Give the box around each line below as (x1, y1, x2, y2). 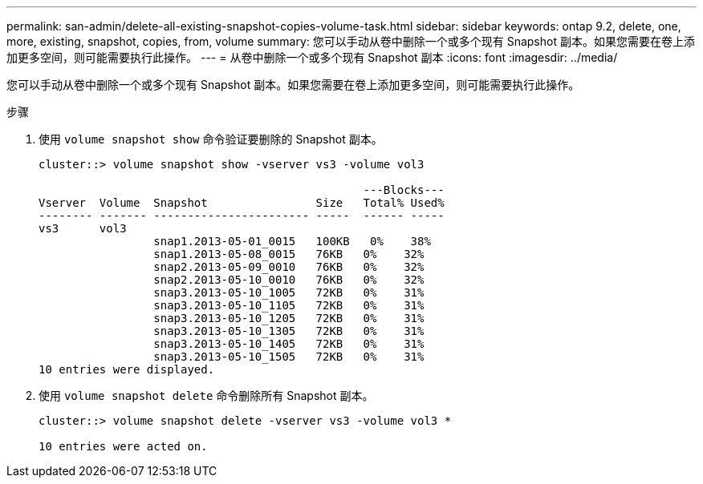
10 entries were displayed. (39, 363, 215, 376)
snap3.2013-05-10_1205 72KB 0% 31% (153, 312, 425, 325)
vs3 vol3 (39, 222, 127, 235)
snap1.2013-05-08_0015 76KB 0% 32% (153, 248, 425, 260)
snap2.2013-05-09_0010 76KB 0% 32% (153, 260, 425, 273)
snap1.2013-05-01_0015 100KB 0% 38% (153, 235, 431, 248)
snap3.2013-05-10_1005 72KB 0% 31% (153, 286, 425, 299)
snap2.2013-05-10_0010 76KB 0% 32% (153, 273, 425, 286)
